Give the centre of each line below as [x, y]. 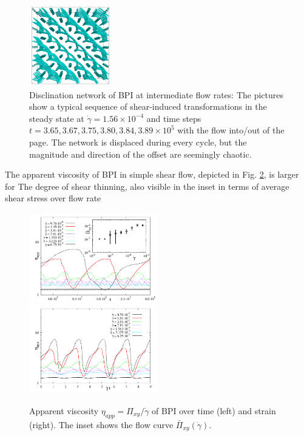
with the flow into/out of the [231, 130]
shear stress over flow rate [53, 198]
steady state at [57, 118]
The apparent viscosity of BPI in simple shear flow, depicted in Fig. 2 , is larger [152, 174]
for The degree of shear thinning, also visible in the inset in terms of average [147, 186]
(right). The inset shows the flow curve [101, 424]
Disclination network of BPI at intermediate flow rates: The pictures [157, 94]
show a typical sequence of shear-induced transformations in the [148, 106]
